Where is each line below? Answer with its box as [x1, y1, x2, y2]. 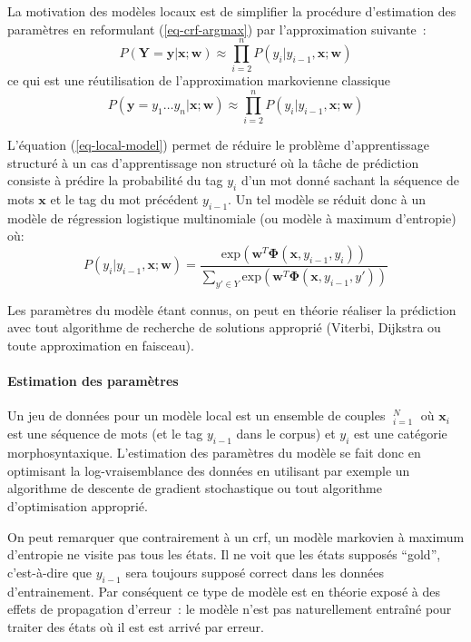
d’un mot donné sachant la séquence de [240, 171, 459, 190]
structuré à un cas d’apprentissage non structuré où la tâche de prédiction [7, 153, 419, 172]
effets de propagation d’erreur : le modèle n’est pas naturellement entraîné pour [7, 599, 452, 618]
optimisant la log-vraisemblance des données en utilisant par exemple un [7, 460, 410, 479]
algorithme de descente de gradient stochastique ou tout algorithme [7, 479, 382, 498]
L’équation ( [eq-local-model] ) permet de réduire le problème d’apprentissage [7, 135, 429, 154]
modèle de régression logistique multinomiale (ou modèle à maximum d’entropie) [7, 208, 456, 227]
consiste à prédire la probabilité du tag [7, 171, 223, 190]
